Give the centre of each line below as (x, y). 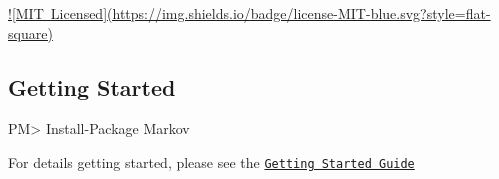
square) (30, 32)
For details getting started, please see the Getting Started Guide (211, 161)
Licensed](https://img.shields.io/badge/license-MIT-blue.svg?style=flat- (270, 13)
